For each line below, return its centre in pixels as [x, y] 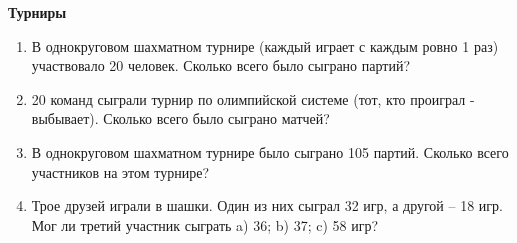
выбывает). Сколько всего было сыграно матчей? [180, 118]
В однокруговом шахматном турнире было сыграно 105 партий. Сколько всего [270, 151]
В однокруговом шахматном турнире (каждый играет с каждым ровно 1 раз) [265, 45]
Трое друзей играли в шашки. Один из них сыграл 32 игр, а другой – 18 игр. [267, 205]
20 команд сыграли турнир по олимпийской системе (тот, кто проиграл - [253, 98]
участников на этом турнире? [120, 171]
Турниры [37, 12]
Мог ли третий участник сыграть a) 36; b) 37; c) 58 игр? [205, 224]
